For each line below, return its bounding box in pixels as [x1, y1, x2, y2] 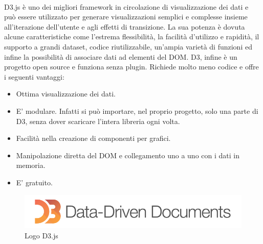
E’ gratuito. [16, 177, 53, 187]
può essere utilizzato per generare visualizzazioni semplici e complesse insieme [4, 11, 248, 22]
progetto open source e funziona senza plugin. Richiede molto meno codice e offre [4, 61, 259, 72]
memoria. [16, 160, 46, 170]
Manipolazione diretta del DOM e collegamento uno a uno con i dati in [16, 150, 239, 160]
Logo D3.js [25, 230, 58, 240]
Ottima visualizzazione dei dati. [16, 88, 116, 99]
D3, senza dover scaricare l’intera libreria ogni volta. [16, 115, 180, 126]
